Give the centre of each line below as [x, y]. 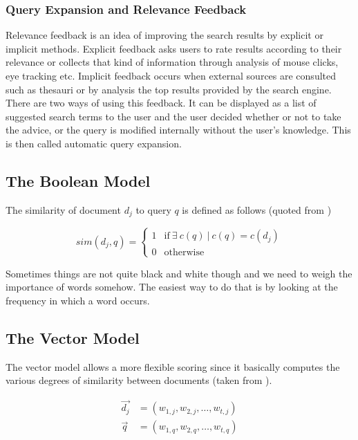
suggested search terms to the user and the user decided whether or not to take [173, 116]
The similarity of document [63, 209]
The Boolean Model [78, 180]
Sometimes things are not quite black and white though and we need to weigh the [179, 273]
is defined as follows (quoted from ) [257, 209]
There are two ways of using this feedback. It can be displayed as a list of [161, 103]
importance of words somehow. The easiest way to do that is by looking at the [172, 287]
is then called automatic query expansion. [94, 143]
